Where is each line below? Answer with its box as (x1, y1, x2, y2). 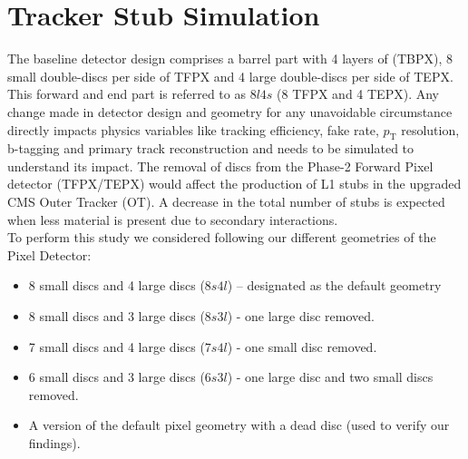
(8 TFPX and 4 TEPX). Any (277, 84, 439, 103)
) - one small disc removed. (227, 337, 377, 356)
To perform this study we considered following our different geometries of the (7, 228, 436, 247)
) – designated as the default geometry (227, 276, 442, 295)
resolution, (401, 120, 460, 139)
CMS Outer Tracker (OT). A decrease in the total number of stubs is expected (7, 192, 445, 211)
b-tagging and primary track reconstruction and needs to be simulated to (7, 139, 414, 158)
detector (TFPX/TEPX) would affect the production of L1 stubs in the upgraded (7, 174, 462, 193)
